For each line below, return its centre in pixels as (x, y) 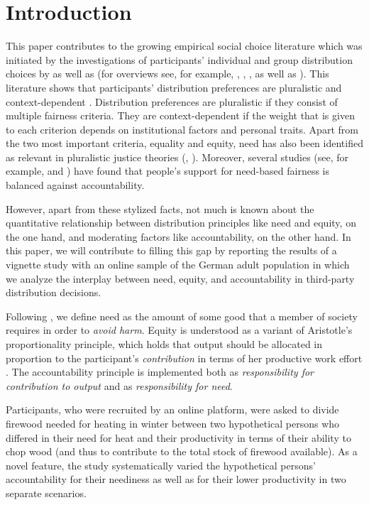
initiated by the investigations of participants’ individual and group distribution (179, 59)
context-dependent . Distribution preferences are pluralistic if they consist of (172, 101)
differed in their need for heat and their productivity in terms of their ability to (178, 437)
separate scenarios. (46, 493)
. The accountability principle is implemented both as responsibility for (160, 372)
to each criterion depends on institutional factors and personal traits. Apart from (182, 129)
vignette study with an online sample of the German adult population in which (178, 265)
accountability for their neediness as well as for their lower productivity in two (176, 479)
